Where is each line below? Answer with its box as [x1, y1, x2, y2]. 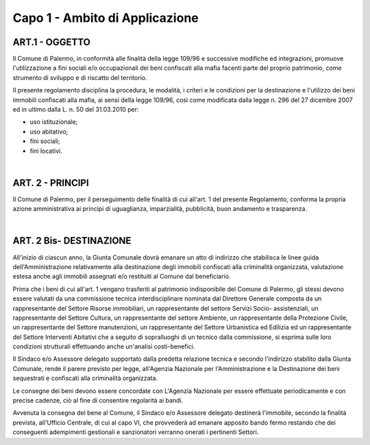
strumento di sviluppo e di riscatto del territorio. [12, 73, 147, 81]
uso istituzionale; [29, 118, 78, 126]
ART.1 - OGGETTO [12, 36, 90, 48]
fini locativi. [29, 147, 63, 155]
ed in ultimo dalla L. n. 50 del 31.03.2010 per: [12, 105, 140, 114]
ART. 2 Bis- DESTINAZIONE [12, 235, 132, 246]
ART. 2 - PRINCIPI [12, 177, 89, 188]
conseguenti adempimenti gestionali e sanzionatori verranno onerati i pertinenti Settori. [12, 428, 259, 436]
